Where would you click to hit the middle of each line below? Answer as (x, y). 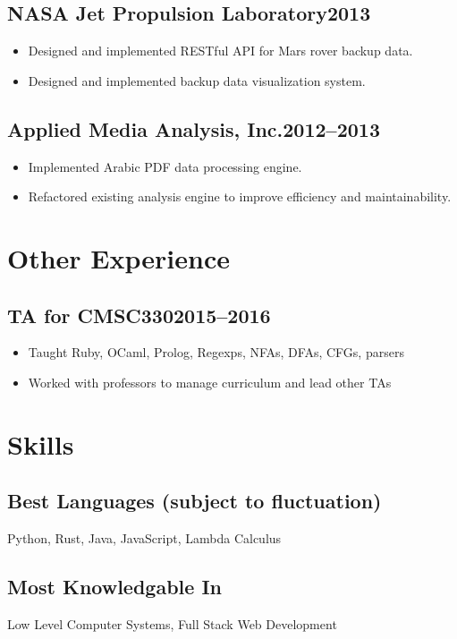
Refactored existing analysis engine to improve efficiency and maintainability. (240, 196)
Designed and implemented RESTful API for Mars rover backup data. (220, 51)
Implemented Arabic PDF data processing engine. (165, 166)
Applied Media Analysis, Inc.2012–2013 (194, 128)
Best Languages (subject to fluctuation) (195, 501)
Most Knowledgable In (114, 587)
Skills (41, 443)
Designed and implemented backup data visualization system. (197, 80)
